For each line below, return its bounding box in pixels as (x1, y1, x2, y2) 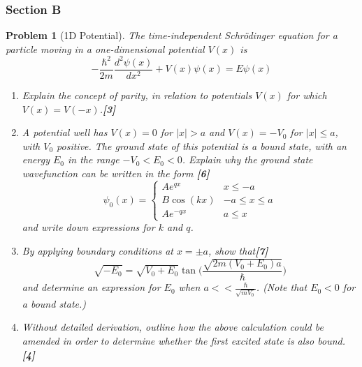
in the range (68, 152, 120, 167)
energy (22, 152, 50, 167)
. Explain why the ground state (182, 152, 313, 167)
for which (287, 87, 327, 102)
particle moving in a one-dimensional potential (6, 41, 205, 56)
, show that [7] (208, 243, 268, 257)
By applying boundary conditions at (22, 243, 173, 257)
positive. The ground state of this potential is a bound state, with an (57, 138, 347, 153)
